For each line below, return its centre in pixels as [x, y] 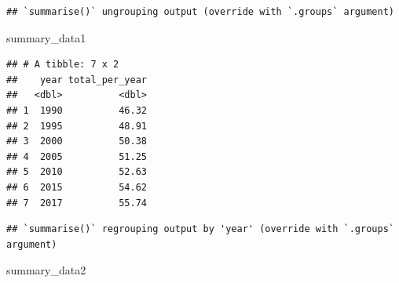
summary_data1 [46, 37]
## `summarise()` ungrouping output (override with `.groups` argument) [200, 12]
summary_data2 [46, 270]
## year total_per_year [77, 80]
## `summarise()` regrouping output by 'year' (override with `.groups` [200, 229]
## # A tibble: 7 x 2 [63, 65]
